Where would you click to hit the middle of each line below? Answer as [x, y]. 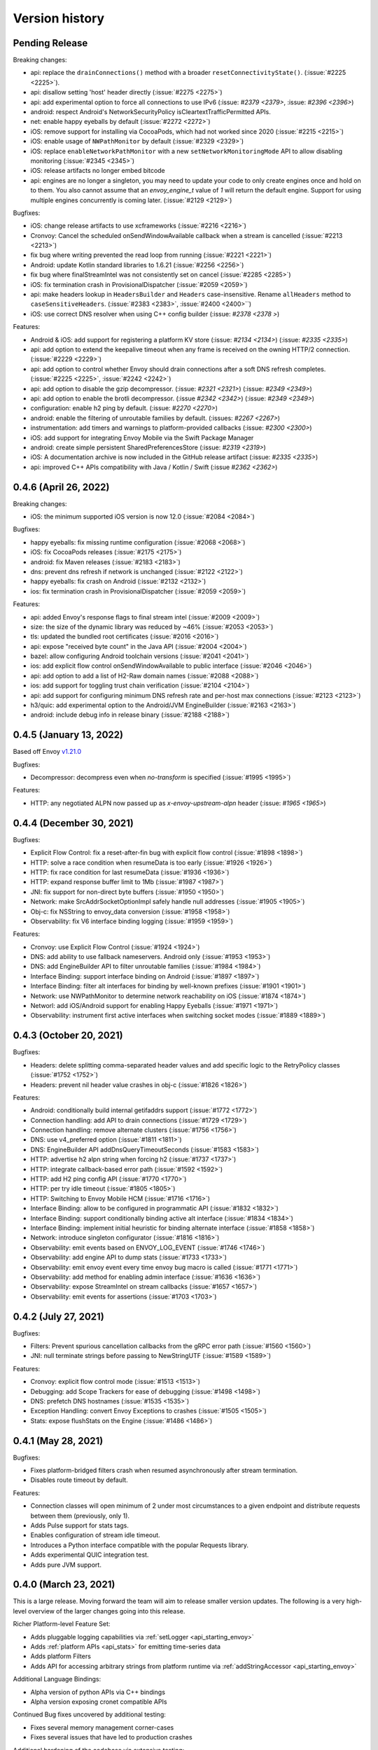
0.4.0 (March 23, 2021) [64, 1584]
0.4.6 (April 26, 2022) [61, 487]
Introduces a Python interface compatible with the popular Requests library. [139, 1545]
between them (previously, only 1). [80, 1515]
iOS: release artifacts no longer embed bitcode [98, 171]
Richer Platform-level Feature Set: [62, 1624]
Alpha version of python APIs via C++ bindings [98, 1692]
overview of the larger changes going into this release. [107, 1611]
